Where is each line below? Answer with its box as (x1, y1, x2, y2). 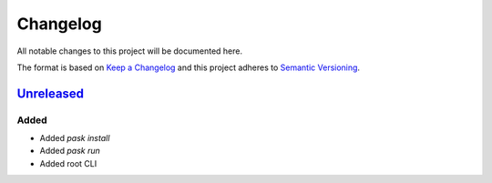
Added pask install (39, 133, 110, 144)
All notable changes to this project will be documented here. (16, 46, 243, 56)
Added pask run (39, 146, 100, 157)
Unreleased (16, 86, 85, 101)
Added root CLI (39, 158, 97, 168)
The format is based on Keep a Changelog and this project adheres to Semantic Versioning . (16, 62, 360, 73)
